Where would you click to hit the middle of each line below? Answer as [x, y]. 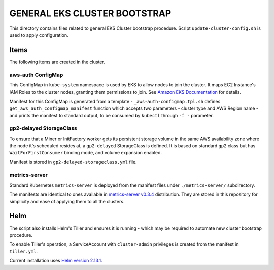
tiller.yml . [24, 251]
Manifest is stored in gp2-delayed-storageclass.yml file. [73, 162]
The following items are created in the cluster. [57, 62]
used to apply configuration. [39, 35]
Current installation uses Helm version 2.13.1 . [56, 261]
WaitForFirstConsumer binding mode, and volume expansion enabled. [86, 153]
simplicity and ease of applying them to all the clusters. [67, 201]
